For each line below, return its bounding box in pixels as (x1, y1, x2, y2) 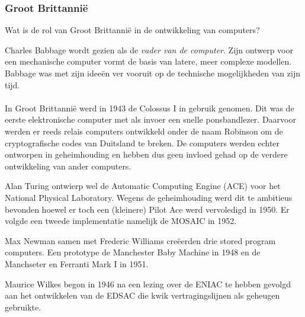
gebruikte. (5, 300, 41, 313)
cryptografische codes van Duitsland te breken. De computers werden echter (5, 136, 280, 149)
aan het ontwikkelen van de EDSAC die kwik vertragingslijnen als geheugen (5, 289, 280, 302)
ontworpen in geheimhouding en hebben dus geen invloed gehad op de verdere (5, 148, 288, 161)
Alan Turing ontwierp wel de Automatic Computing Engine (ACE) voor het (5, 180, 281, 192)
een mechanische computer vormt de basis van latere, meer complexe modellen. (5, 55, 292, 68)
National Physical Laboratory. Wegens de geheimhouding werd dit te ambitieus (5, 191, 293, 203)
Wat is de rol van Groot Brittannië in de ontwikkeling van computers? (5, 24, 260, 36)
